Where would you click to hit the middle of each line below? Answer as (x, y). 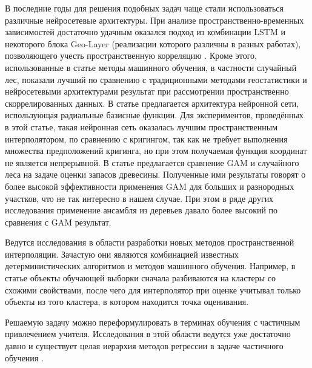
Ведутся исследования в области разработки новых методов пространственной (150, 242)
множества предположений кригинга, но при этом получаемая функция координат (156, 151)
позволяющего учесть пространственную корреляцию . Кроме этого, (131, 55)
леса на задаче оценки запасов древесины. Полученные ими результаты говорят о (155, 174)
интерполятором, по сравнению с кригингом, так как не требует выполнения (146, 139)
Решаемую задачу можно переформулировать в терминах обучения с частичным (153, 322)
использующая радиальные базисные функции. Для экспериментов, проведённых (154, 115)
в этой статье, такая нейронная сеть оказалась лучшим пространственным (141, 126)
